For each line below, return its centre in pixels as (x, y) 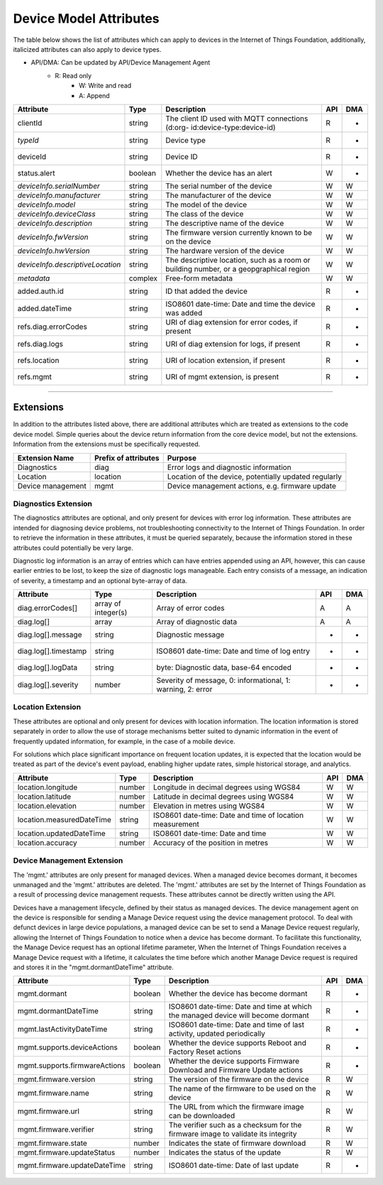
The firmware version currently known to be (239, 232)
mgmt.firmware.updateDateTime (71, 1166)
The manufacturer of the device (218, 195)
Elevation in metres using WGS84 (209, 806)
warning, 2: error (184, 689)
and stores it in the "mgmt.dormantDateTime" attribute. (93, 967)
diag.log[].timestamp (52, 651)
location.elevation (47, 806)
